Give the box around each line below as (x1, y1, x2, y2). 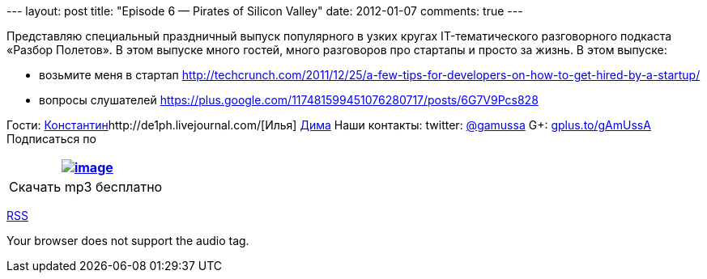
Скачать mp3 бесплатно (9, 179, 163, 195)
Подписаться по (6, 132, 96, 146)
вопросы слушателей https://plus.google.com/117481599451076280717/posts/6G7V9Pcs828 (39, 93, 539, 107)
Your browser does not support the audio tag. (6, 234, 249, 247)
